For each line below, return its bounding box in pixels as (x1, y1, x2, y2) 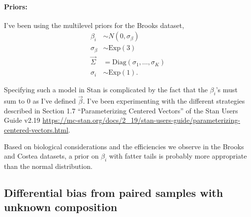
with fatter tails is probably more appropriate (109, 151, 247, 161)
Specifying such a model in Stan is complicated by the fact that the (4, 84, 208, 95)
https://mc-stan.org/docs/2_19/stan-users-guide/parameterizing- (42, 115, 240, 125)
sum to (4, 96, 25, 106)
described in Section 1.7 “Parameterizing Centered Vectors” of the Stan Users (4, 105, 238, 115)
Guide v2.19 (4, 115, 40, 125)
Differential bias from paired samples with (4, 185, 223, 200)
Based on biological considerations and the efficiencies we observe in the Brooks (4, 141, 244, 151)
